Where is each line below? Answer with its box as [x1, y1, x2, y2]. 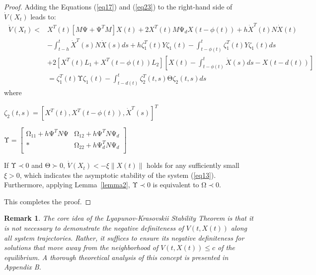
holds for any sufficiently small [147, 160, 239, 170]
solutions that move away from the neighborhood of [4, 242, 158, 253]
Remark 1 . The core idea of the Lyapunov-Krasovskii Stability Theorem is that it [4, 213, 253, 223]
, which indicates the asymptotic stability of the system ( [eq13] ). [19, 169, 216, 180]
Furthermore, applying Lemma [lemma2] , [4, 179, 130, 190]
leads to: [30, 11, 56, 21]
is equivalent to [153, 179, 199, 190]
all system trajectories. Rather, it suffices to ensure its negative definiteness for [4, 232, 244, 243]
